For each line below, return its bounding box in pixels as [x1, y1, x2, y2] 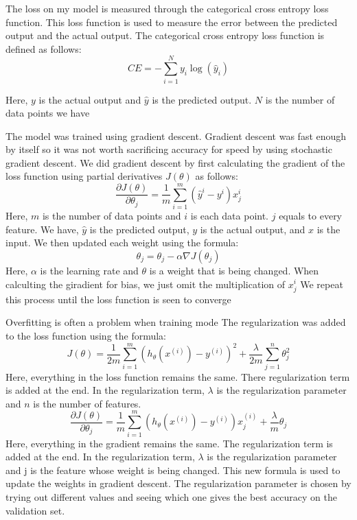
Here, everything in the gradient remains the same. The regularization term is [5, 436, 333, 450]
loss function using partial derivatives [5, 169, 163, 183]
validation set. [5, 503, 65, 517]
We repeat [300, 276, 343, 291]
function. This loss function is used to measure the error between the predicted [5, 14, 338, 29]
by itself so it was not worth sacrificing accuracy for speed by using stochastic [5, 142, 332, 156]
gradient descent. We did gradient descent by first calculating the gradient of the [5, 155, 345, 169]
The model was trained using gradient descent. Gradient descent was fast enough [5, 128, 347, 143]
